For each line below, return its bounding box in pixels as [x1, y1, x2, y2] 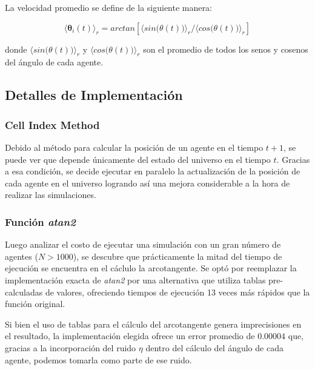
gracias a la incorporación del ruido [5, 341, 136, 354]
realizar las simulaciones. [5, 188, 96, 201]
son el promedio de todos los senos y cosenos [143, 42, 308, 55]
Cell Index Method [5, 117, 100, 132]
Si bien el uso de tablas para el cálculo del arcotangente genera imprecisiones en [5, 317, 302, 330]
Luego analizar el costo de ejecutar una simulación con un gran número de [5, 238, 281, 251]
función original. [5, 297, 65, 310]
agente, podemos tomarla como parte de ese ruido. [5, 353, 192, 366]
